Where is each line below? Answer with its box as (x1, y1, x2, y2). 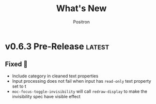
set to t (12, 83, 27, 89)
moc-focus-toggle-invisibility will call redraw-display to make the (12, 88, 148, 94)
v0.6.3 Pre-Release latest (5, 41, 109, 52)
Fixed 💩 (5, 60, 28, 68)
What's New (56, 3, 107, 14)
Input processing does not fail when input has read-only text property (12, 78, 152, 84)
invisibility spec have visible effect (12, 93, 81, 99)
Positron (73, 19, 90, 25)
